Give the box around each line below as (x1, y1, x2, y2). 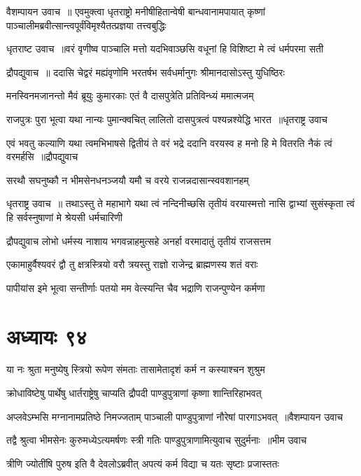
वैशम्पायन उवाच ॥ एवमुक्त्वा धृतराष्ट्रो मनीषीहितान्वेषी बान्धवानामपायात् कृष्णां (6, 4, 265, 18)
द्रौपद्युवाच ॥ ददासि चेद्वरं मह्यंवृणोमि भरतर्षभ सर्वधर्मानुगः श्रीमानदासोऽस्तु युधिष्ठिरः (6, 64, 285, 79)
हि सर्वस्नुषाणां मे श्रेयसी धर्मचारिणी (6, 209, 122, 224)
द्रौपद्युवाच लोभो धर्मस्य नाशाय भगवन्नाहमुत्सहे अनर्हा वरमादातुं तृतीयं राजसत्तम (6, 233, 271, 248)
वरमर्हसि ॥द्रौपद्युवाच (6, 149, 78, 164)
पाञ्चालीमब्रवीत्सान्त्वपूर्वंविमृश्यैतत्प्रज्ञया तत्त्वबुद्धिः (6, 17, 167, 32)
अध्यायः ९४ (6, 321, 87, 350)
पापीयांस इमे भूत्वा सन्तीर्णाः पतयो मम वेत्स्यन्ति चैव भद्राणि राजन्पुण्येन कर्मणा (6, 280, 265, 295)
